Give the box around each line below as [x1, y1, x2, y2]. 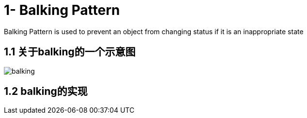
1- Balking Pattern [4, 2, 120, 18]
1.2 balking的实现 [4, 85, 88, 98]
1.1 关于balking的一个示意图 [4, 46, 136, 58]
